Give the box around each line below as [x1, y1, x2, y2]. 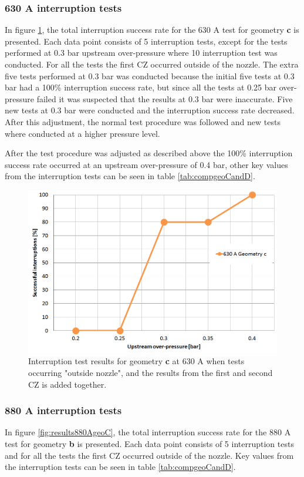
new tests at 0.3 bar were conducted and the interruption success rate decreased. [5, 104, 295, 116]
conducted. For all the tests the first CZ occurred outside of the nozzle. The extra [5, 58, 299, 70]
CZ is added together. [28, 378, 107, 390]
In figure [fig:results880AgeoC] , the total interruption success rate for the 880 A [5, 426, 291, 438]
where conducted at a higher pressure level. [5, 127, 160, 139]
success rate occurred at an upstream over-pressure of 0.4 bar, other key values [5, 158, 288, 170]
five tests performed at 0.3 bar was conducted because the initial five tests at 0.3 [5, 69, 295, 82]
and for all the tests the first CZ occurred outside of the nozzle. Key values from [5, 449, 294, 461]
